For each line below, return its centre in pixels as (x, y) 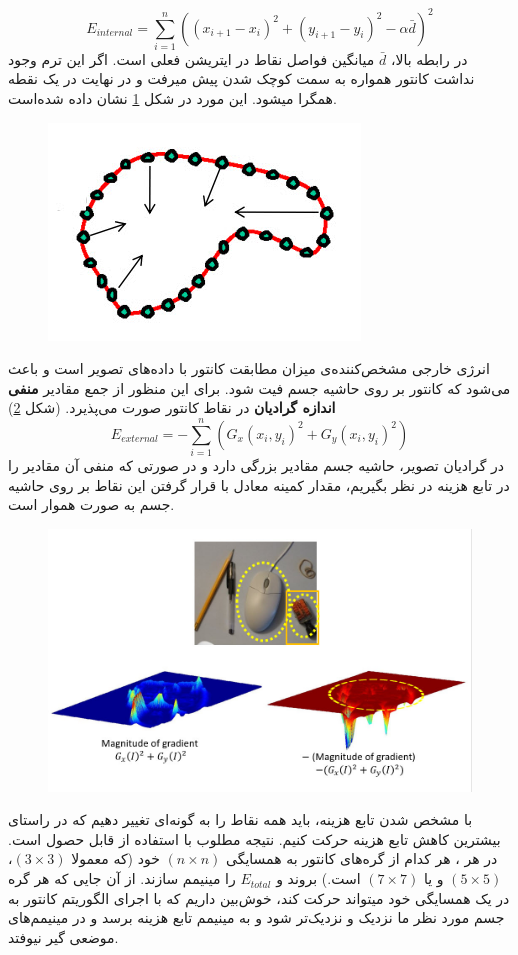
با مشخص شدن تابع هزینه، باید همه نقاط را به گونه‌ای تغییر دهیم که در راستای (240, 819)
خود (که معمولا (115, 858)
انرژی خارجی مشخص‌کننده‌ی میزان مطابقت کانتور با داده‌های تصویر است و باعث (249, 368)
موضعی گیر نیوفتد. (63, 936)
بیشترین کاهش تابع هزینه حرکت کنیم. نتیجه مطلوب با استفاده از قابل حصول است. (254, 838)
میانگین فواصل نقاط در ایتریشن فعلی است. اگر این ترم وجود (191, 58)
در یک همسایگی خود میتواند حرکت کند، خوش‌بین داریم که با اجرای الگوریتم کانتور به (259, 897)
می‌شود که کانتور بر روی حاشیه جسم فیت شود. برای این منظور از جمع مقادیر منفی (259, 387)
